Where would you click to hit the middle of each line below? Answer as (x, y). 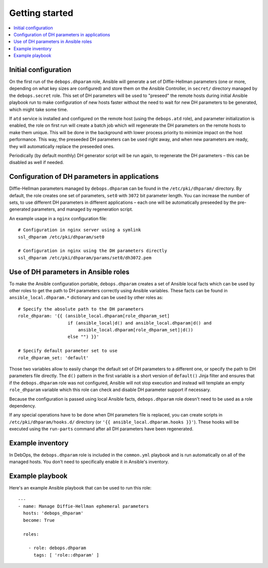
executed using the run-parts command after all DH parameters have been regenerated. (101, 429)
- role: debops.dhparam (57, 548)
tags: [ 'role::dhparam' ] (66, 555)
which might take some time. (38, 109)
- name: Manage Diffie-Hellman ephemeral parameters (83, 506)
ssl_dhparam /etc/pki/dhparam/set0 (61, 237)
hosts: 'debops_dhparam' (53, 513)
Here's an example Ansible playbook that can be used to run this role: (80, 488)
